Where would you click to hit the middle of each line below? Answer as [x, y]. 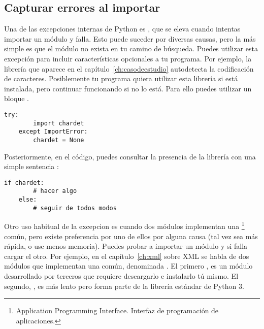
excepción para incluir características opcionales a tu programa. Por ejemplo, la [128, 58]
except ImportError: [53, 132]
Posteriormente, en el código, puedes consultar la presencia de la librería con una [130, 156]
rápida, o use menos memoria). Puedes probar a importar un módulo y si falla [126, 246]
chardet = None [59, 140]
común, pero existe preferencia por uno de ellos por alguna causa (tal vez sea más [131, 236]
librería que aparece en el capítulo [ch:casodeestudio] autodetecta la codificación [129, 68]
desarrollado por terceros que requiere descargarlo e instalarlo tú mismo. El [121, 276]
